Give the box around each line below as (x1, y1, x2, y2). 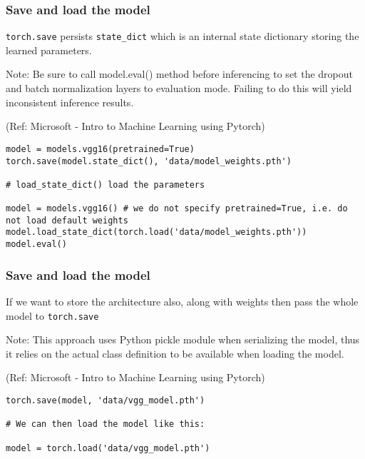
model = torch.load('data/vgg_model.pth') (6, 443, 210, 453)
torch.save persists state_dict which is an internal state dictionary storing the (6, 29, 359, 44)
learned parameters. (6, 42, 92, 57)
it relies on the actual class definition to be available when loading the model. (6, 345, 344, 360)
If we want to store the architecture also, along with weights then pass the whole (6, 293, 359, 308)
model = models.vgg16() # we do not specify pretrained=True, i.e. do (6, 203, 348, 214)
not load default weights (6, 215, 128, 226)
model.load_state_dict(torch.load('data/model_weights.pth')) (6, 227, 307, 238)
